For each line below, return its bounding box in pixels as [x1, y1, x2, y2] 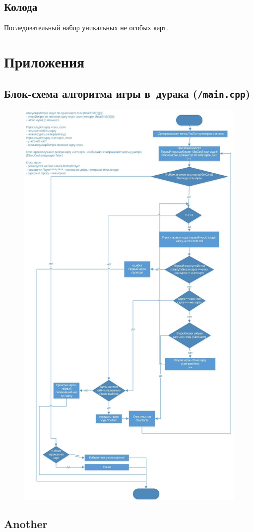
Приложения [4, 51, 85, 71]
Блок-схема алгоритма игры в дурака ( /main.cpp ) [4, 85, 251, 101]
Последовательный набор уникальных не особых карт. [4, 22, 168, 33]
